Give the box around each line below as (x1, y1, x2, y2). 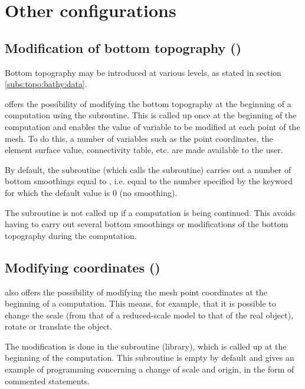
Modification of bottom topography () (5, 38, 242, 56)
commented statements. (5, 374, 90, 387)
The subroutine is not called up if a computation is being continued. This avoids (5, 206, 296, 218)
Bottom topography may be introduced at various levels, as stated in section (5, 66, 281, 78)
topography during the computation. (5, 229, 137, 241)
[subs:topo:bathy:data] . (5, 78, 87, 90)
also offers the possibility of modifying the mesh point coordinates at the (5, 285, 268, 298)
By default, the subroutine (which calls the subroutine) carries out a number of (5, 163, 291, 175)
